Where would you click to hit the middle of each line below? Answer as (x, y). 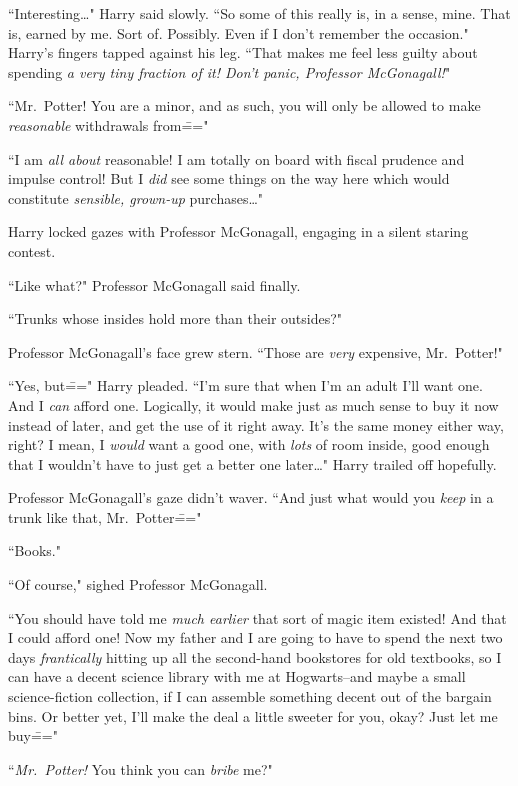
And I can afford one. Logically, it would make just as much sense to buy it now (253, 404)
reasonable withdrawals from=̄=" (108, 124)
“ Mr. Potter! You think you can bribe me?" (140, 768)
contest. (32, 250)
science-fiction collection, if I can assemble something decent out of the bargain (250, 696)
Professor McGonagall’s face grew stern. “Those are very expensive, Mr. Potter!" (255, 351)
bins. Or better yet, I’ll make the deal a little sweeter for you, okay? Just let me (253, 715)
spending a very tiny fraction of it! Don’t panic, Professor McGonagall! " (229, 71)
